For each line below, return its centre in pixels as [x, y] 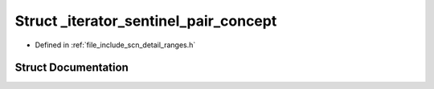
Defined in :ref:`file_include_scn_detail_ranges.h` [115, 45]
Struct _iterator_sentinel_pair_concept [146, 21]
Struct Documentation [72, 68]
